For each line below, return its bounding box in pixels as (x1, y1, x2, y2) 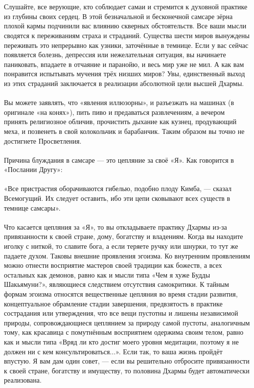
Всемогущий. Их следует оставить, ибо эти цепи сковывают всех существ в (4, 193, 231, 203)
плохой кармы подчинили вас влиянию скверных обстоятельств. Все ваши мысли (4, 21, 247, 31)
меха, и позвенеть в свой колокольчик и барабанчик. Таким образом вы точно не (4, 126, 245, 136)
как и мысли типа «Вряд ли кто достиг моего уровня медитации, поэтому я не (4, 336, 239, 346)
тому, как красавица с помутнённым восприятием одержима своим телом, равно (4, 327, 244, 337)
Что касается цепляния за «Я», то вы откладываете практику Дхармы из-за (4, 221, 227, 232)
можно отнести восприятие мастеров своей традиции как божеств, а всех (4, 260, 222, 270)
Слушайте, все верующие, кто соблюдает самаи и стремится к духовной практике (4, 1, 248, 12)
